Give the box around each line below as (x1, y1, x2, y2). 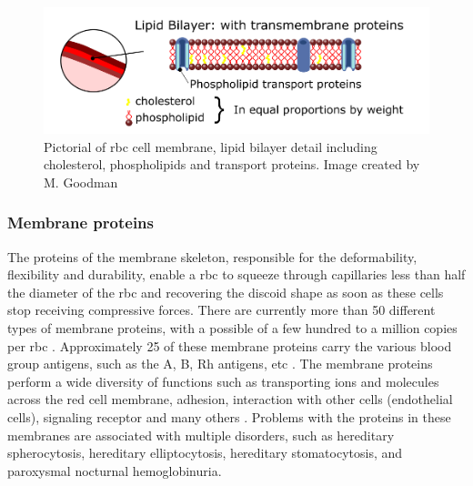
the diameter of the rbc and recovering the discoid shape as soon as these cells (7, 282, 444, 301)
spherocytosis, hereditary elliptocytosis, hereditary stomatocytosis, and (7, 443, 403, 462)
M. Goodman (44, 172, 118, 191)
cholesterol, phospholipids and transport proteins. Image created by (44, 155, 420, 174)
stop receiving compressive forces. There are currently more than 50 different (7, 300, 436, 319)
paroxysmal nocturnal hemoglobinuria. (7, 461, 222, 480)
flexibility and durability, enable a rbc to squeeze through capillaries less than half (7, 265, 466, 284)
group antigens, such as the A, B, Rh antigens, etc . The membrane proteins (7, 354, 433, 373)
